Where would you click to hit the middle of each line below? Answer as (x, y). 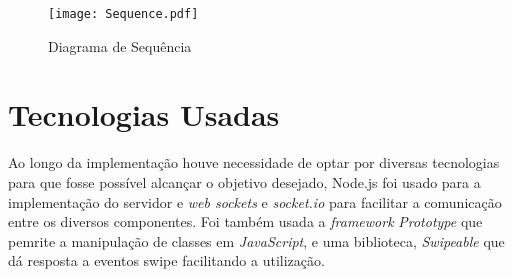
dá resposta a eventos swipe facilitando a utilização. (166, 260)
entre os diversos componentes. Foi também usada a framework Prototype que (245, 221)
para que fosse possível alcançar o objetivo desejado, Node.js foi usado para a (244, 181)
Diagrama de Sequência (120, 45)
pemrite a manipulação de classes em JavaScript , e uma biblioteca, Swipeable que (256, 240)
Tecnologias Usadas (144, 114)
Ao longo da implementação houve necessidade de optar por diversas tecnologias (254, 162)
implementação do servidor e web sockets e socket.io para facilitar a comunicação (255, 201)
